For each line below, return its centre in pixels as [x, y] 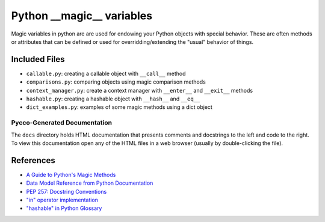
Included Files [38, 59]
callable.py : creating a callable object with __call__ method [106, 73]
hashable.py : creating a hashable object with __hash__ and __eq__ [113, 99]
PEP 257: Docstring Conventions [67, 191]
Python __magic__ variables [82, 16]
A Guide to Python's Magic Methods [71, 174]
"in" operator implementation [62, 200]
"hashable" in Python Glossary [64, 208]
